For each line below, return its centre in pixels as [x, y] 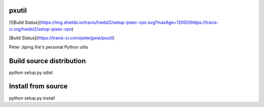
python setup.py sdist [31, 72]
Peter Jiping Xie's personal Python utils [49, 47]
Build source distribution [47, 61]
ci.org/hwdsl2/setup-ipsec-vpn [40, 29]
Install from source [38, 86]
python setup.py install [32, 98]
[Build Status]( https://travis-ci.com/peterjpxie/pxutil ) [62, 38]
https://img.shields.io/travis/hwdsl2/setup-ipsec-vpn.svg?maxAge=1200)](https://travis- [130, 22]
